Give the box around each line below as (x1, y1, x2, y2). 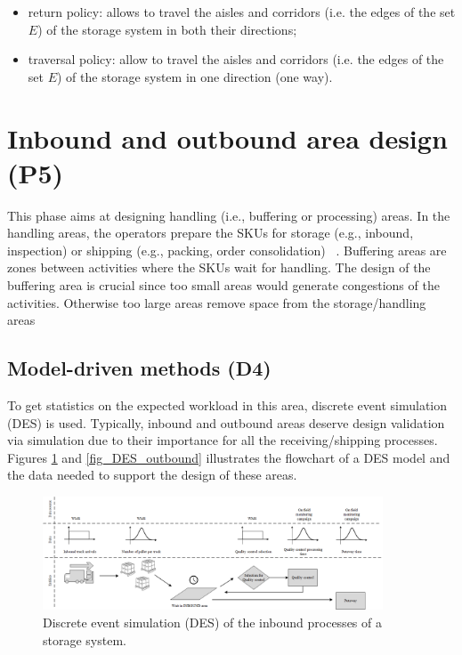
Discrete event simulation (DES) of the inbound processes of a (43, 613, 382, 632)
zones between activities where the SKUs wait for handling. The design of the (7, 258, 431, 277)
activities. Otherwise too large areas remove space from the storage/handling (7, 293, 426, 311)
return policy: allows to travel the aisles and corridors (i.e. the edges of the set (28, 3, 456, 20)
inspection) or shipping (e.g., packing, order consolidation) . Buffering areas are (7, 240, 447, 259)
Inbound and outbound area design (7, 119, 448, 156)
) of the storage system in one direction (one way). (56, 67, 333, 85)
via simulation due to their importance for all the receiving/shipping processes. (7, 431, 438, 449)
